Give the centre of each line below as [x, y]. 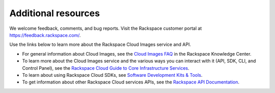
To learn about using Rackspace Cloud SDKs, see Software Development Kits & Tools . [112, 75]
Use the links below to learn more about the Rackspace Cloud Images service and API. [100, 44]
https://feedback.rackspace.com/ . [45, 35]
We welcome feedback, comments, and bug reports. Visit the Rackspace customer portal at [106, 28]
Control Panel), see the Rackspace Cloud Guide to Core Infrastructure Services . [106, 68]
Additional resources [55, 13]
